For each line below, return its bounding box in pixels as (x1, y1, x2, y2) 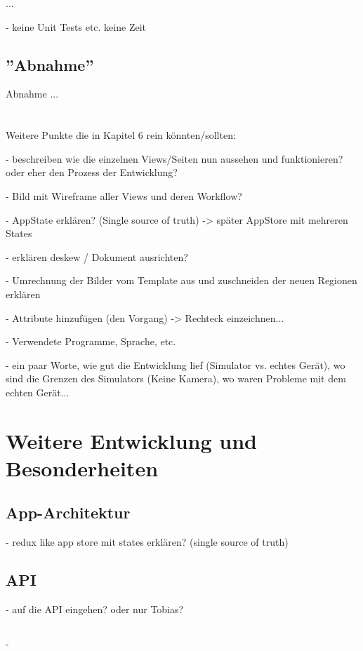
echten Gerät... (6, 384, 70, 399)
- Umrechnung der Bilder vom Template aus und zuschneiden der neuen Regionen (6, 273, 357, 288)
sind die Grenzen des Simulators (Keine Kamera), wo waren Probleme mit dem (6, 371, 346, 386)
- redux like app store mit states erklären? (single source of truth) (6, 535, 289, 549)
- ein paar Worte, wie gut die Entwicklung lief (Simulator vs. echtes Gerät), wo (6, 357, 345, 372)
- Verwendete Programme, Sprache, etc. (6, 334, 176, 349)
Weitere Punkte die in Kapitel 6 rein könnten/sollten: (6, 128, 236, 142)
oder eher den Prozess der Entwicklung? (6, 165, 178, 180)
